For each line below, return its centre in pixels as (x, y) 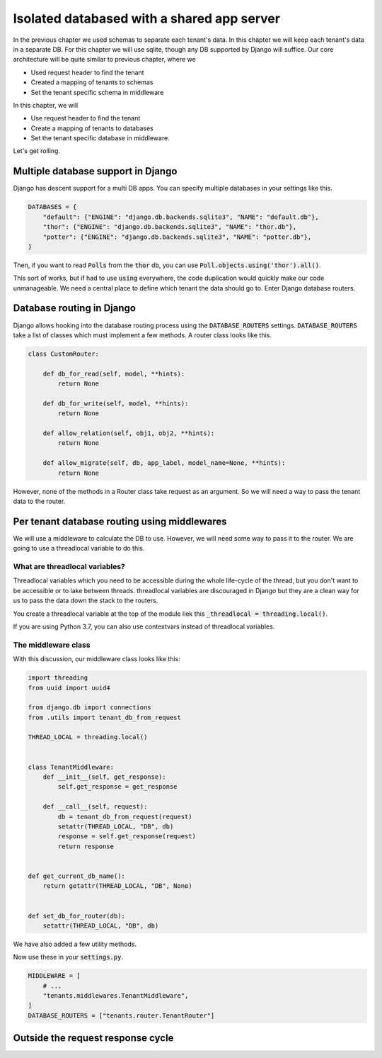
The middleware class (52, 645)
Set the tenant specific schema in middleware (97, 92)
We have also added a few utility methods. (75, 944)
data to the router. (39, 501)
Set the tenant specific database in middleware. (100, 138)
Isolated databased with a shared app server (147, 18)
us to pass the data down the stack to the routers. (86, 601)
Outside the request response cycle (93, 1038)
